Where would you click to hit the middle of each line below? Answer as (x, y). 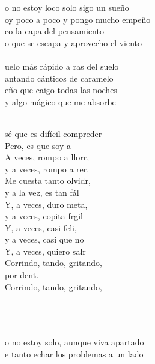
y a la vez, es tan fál (42, 192)
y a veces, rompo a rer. (47, 168)
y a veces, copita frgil (44, 216)
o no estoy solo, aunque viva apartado (74, 342)
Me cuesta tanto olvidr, (48, 180)
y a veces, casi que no (44, 239)
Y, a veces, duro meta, (46, 204)
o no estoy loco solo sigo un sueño (67, 7)
